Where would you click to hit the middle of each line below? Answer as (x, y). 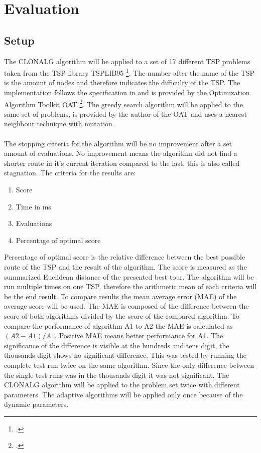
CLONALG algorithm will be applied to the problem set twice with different (122, 385)
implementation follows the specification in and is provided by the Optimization (127, 92)
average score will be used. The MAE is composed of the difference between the (126, 306)
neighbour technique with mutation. (59, 124)
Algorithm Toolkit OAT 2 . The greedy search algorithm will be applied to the (123, 103)
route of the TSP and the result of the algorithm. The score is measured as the (125, 266)
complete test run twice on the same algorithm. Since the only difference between (129, 365)
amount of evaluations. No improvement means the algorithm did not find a (121, 153)
